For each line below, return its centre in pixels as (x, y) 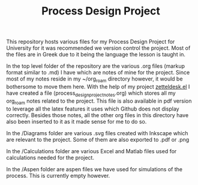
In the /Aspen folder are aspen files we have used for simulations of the (94, 169)
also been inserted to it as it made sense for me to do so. (76, 121)
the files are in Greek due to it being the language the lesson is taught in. (96, 55)
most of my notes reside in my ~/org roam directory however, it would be (94, 79)
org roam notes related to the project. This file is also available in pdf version (99, 102)
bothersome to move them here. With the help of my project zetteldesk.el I (98, 86)
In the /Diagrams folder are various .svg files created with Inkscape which (97, 133)
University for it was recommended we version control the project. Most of (98, 48)
